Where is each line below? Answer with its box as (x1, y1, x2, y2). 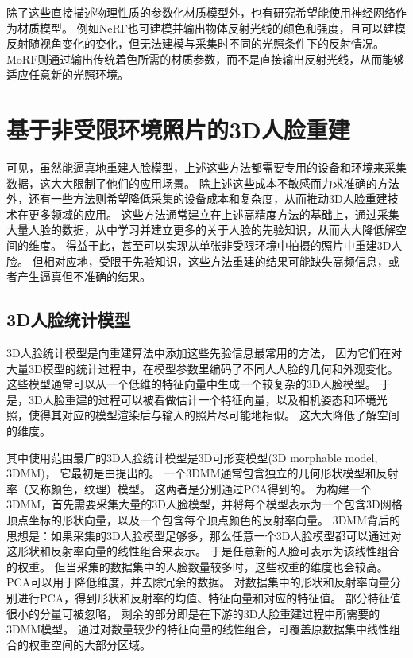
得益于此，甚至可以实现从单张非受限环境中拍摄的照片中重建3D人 (65, 237, 403, 254)
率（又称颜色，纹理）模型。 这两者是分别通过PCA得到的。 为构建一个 (6, 480, 372, 496)
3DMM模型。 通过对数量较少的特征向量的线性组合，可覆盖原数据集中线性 (6, 621, 390, 637)
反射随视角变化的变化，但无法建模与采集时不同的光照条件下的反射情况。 (6, 35, 384, 52)
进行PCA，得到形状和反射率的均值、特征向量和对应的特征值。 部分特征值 (17, 589, 401, 605)
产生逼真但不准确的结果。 (17, 268, 151, 285)
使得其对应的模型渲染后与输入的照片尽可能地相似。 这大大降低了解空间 (28, 407, 399, 423)
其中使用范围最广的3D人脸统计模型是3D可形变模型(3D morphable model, (6, 449, 378, 465)
